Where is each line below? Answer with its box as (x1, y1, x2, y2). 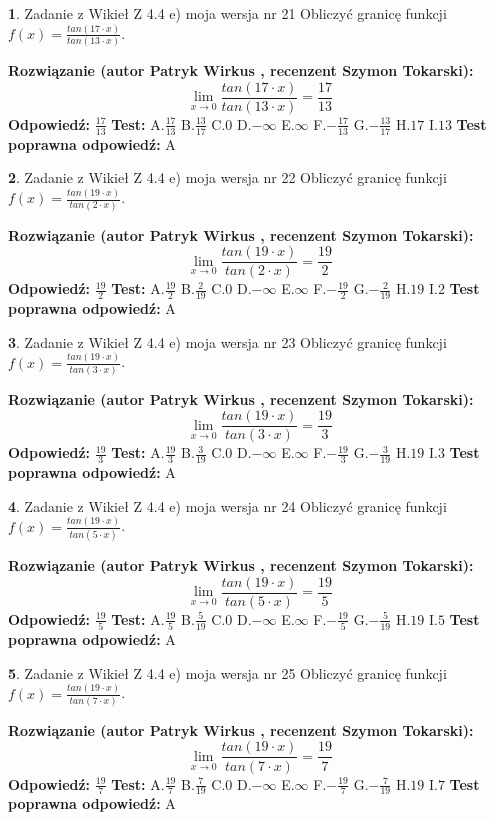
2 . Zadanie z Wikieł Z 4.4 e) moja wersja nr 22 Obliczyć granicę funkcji (8, 167, 447, 188)
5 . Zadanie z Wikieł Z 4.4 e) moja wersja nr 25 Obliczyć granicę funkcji (8, 662, 447, 683)
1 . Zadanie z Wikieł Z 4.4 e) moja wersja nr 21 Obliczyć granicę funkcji (8, 3, 447, 23)
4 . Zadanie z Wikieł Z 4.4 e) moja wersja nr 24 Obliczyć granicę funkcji (8, 495, 447, 516)
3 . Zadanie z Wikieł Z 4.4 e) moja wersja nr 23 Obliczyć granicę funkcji (8, 331, 447, 352)
